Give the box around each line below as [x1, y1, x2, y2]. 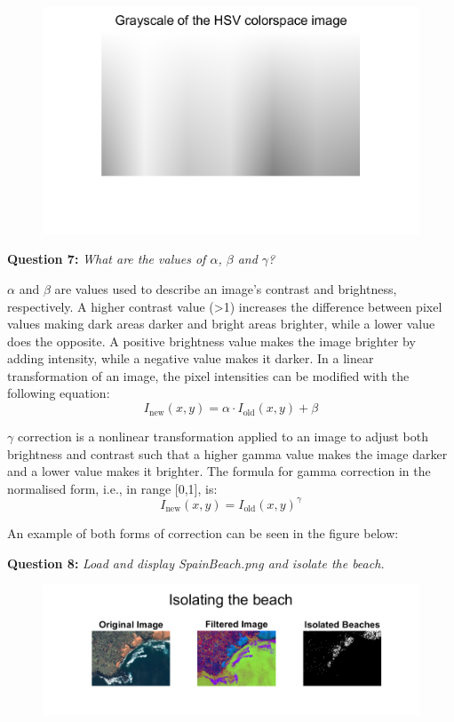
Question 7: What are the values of [7, 250, 206, 268]
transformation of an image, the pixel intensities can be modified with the [7, 366, 410, 385]
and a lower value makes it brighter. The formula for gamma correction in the [7, 462, 431, 480]
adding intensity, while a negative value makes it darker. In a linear [7, 349, 374, 368]
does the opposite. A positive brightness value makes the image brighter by [7, 331, 416, 350]
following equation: [7, 384, 110, 402]
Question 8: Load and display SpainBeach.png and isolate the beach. [7, 553, 385, 572]
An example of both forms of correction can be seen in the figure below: [7, 523, 399, 542]
